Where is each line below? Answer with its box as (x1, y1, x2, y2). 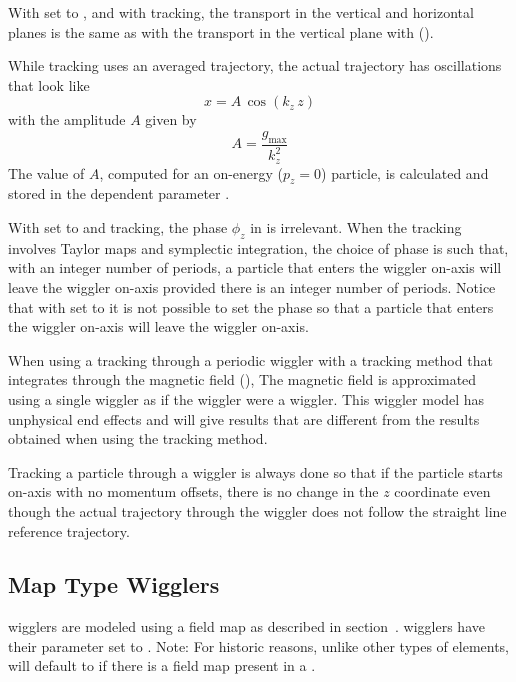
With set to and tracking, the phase (8, 216, 228, 237)
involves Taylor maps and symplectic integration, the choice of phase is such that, (8, 237, 509, 258)
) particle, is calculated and (321, 162, 489, 183)
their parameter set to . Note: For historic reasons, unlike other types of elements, (8, 635, 510, 656)
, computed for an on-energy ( (99, 162, 284, 183)
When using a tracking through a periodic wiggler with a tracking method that (8, 349, 493, 370)
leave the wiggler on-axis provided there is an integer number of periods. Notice (8, 276, 496, 297)
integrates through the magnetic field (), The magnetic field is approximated (8, 369, 477, 390)
